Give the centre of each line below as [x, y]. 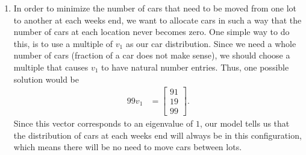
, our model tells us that [245, 123]
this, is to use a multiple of [63, 43]
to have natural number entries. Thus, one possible [195, 67]
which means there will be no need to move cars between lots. [128, 147]
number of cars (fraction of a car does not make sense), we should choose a [152, 55]
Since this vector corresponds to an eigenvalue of [103, 123]
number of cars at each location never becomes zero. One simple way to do [151, 32]
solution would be [46, 79]
